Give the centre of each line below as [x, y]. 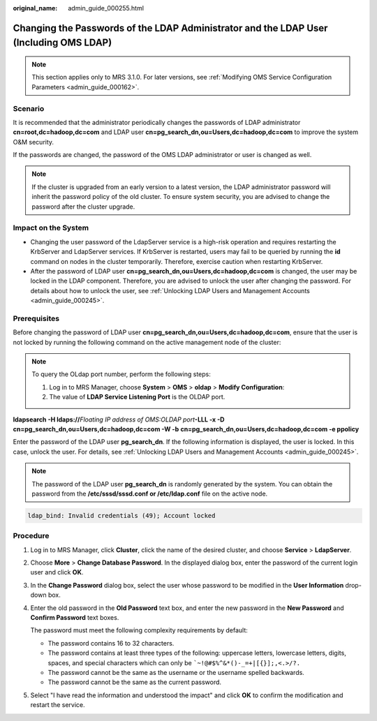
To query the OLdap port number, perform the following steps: [121, 374]
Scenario [29, 108]
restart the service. [58, 705]
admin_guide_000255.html [106, 8]
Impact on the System [51, 228]
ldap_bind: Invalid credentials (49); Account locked [121, 515]
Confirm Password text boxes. [75, 618]
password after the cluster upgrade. [83, 207]
